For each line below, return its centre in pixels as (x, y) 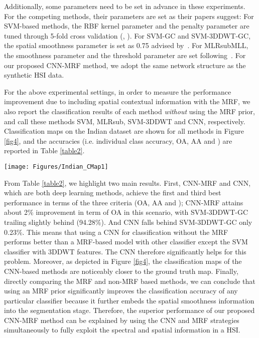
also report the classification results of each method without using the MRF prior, (129, 111)
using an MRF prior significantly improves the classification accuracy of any (121, 291)
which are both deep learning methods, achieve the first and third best (113, 193)
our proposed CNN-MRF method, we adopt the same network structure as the (125, 65)
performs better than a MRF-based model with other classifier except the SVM (126, 242)
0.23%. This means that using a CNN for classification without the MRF (116, 232)
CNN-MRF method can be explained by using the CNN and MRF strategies (122, 320)
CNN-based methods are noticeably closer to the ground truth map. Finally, (121, 271)
